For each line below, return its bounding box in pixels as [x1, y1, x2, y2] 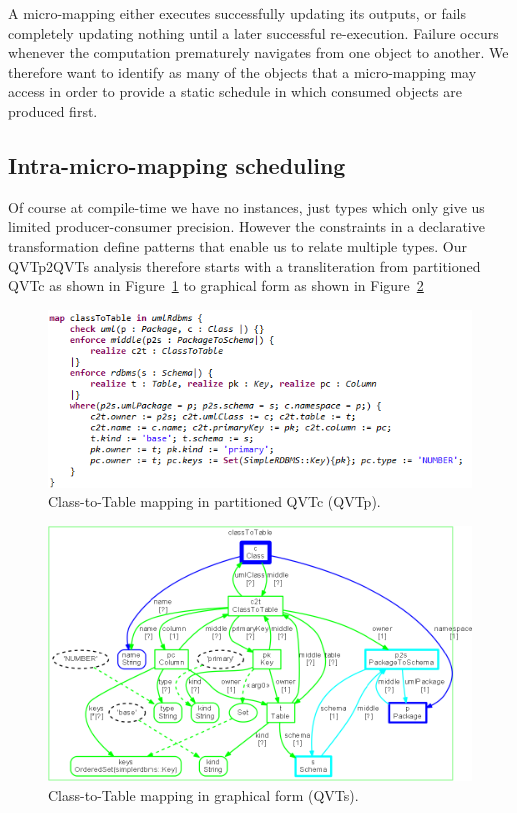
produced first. [8, 100, 98, 121]
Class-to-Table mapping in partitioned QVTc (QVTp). [48, 491, 381, 512]
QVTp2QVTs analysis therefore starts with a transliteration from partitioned [8, 255, 481, 276]
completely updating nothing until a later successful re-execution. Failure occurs [8, 22, 499, 43]
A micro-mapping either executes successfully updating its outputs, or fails [8, 3, 466, 23]
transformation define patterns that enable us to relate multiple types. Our [8, 235, 468, 256]
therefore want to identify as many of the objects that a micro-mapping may [8, 61, 477, 82]
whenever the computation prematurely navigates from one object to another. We [8, 42, 509, 63]
